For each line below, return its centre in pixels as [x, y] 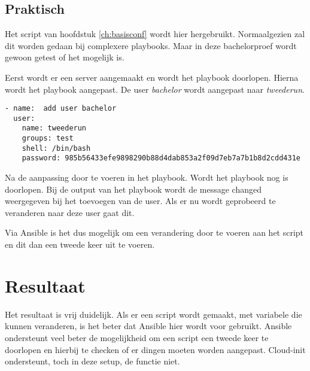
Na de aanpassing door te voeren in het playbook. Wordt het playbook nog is [147, 177]
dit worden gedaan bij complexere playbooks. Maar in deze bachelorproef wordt [151, 45]
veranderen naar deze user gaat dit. [70, 212]
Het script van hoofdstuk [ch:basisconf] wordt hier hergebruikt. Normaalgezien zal [155, 34]
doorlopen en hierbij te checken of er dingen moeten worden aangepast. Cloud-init [155, 349]
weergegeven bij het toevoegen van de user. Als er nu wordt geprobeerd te [140, 201]
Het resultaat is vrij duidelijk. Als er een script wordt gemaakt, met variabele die [154, 314]
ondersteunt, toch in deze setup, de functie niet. [92, 361]
